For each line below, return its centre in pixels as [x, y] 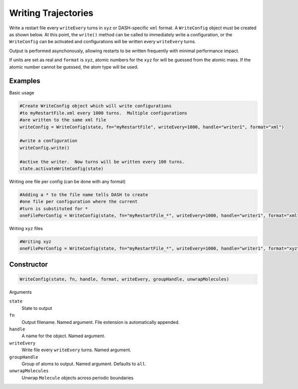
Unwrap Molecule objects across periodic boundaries [77, 378]
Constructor [29, 264]
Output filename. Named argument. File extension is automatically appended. [101, 322]
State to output [37, 308]
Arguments [21, 292]
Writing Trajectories [51, 13]
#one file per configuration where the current [78, 202]
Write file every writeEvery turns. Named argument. [76, 350]
